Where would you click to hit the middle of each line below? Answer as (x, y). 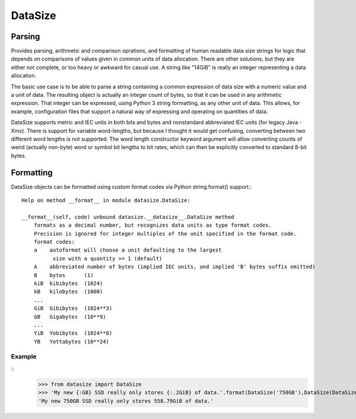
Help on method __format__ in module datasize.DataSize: (106, 201)
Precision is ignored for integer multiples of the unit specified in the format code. (165, 234)
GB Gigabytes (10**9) (70, 317)
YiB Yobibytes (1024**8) (73, 333)
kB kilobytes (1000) (68, 292)
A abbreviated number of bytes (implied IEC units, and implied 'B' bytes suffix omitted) (174, 267)
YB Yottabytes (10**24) (71, 342)
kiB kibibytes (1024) (68, 283)
